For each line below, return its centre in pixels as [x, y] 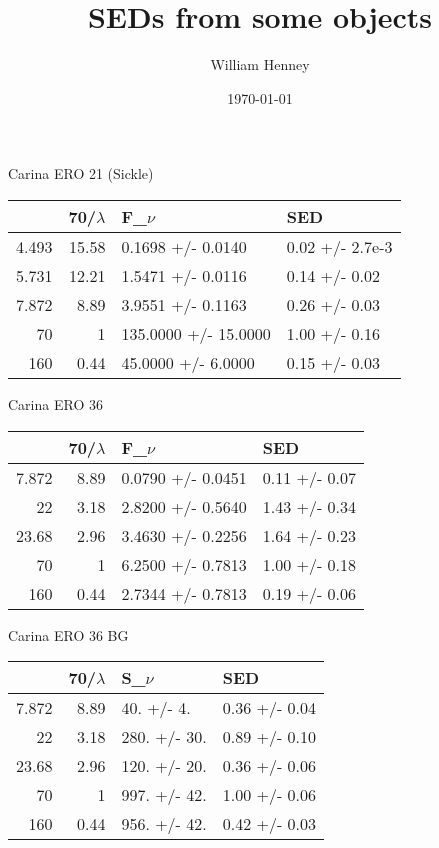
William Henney [260, 64]
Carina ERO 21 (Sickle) [81, 173]
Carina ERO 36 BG [68, 634]
